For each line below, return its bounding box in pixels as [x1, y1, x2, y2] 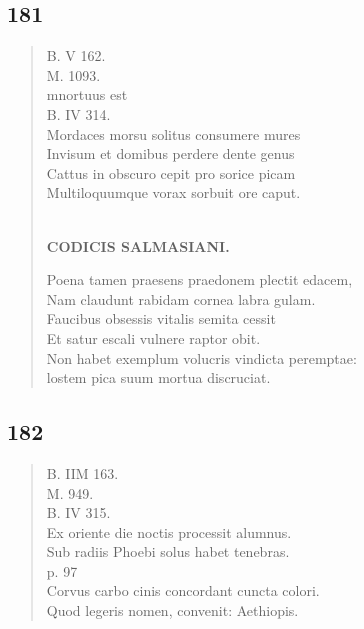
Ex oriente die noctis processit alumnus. [46, 521, 292, 542]
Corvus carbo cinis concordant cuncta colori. [46, 580, 320, 601]
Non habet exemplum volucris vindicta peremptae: [46, 347, 357, 368]
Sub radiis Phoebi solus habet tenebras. [46, 541, 290, 562]
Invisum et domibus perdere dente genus [46, 143, 295, 164]
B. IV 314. [46, 103, 111, 124]
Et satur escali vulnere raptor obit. [46, 327, 261, 348]
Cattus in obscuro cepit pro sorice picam [46, 162, 296, 183]
